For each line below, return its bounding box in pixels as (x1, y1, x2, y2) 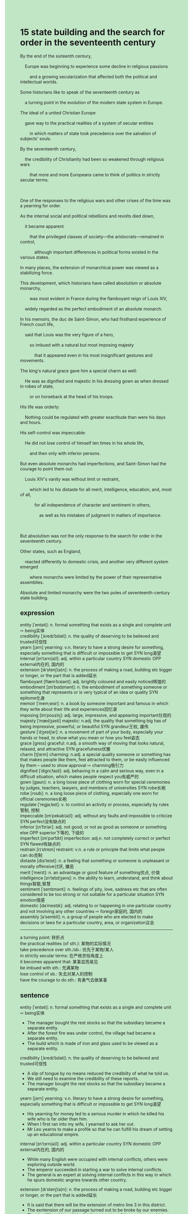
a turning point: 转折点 (20, 934, 64, 940)
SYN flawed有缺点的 (20, 841, 61, 847)
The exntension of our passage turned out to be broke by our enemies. (27, 1207, 169, 1213)
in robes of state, (20, 383, 54, 389)
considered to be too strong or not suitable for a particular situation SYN (20, 891, 164, 897)
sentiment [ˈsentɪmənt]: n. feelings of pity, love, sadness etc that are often (20, 886, 167, 892)
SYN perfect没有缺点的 (20, 818, 66, 824)
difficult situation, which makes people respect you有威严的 (20, 774, 139, 779)
